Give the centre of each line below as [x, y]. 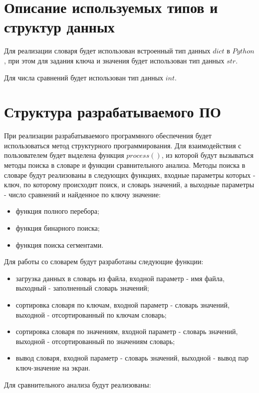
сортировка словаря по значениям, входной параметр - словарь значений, [127, 331]
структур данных [59, 27]
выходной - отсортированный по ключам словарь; [91, 314]
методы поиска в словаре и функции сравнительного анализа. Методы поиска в [125, 165]
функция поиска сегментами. [60, 244]
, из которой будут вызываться [207, 155]
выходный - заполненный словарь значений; [82, 288]
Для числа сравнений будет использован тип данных [84, 77]
